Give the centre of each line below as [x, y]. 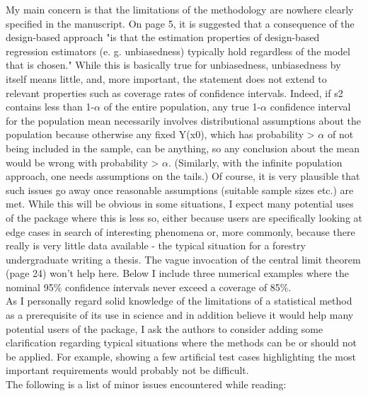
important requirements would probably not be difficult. [127, 370]
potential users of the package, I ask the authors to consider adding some [165, 328]
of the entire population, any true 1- [182, 107]
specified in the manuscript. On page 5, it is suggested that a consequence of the [180, 23]
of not [340, 134]
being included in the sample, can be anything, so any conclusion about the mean [183, 148]
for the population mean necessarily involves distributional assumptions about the [183, 120]
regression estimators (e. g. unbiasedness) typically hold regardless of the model [178, 51]
